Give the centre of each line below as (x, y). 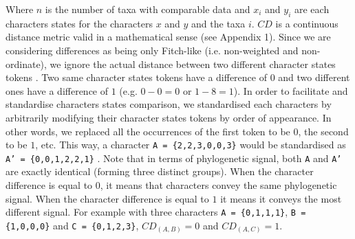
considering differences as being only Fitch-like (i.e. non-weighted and (152, 50)
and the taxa (218, 23)
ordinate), (26, 64)
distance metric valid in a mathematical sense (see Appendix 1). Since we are (168, 37)
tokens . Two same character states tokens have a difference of (136, 77)
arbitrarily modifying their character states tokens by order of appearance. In (169, 117)
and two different (314, 77)
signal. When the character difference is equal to (107, 198)
